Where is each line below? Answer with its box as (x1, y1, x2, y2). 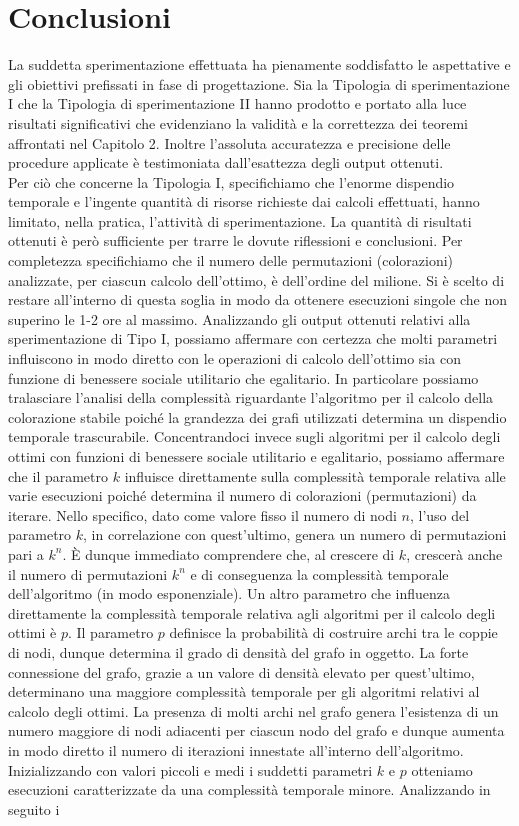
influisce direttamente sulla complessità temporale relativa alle (124, 465, 506, 486)
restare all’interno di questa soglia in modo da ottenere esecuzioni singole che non (8, 289, 508, 310)
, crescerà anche (406, 543, 503, 564)
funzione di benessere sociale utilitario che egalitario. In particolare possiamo (8, 367, 479, 388)
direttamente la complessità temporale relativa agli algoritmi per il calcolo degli (8, 602, 496, 623)
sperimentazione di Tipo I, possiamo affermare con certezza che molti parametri (8, 328, 498, 349)
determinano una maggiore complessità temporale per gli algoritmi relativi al (8, 681, 480, 702)
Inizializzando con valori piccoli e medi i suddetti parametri (8, 759, 373, 780)
